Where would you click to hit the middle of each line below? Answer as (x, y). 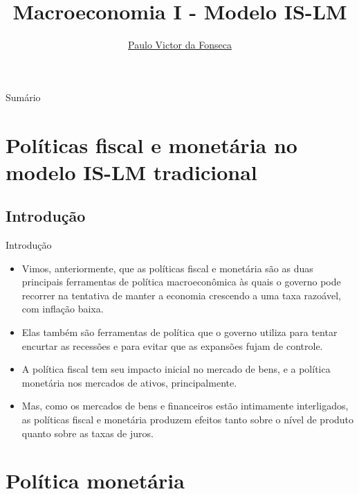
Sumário (23, 97)
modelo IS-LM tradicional (131, 171)
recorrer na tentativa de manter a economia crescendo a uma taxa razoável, (181, 295)
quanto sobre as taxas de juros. (88, 433)
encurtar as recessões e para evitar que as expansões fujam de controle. (172, 345)
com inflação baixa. (63, 309)
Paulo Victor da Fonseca (180, 45)
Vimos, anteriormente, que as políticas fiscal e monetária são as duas (167, 268)
